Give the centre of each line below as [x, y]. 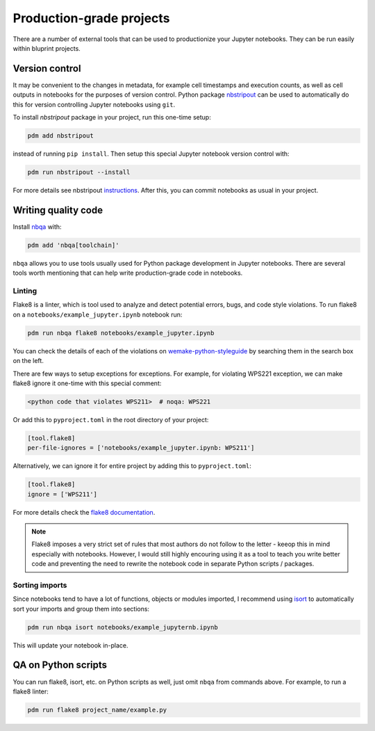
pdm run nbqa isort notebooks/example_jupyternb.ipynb [123, 627]
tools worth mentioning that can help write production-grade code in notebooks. [128, 273]
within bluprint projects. [47, 48]
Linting [25, 291]
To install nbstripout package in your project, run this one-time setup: [112, 118]
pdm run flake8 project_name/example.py [97, 710]
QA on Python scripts [60, 665]
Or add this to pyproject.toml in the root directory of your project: [111, 419]
